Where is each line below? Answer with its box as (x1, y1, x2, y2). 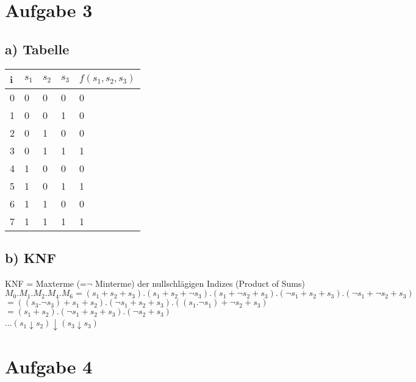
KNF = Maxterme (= (5, 276, 87, 289)
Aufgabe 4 (5, 354, 93, 379)
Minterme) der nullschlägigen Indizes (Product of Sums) (95, 276, 305, 289)
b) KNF (5, 248, 56, 267)
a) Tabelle (5, 39, 70, 58)
